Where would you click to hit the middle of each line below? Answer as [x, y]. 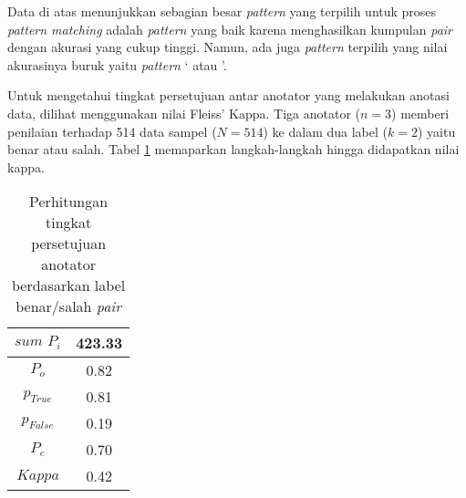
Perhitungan [69, 202]
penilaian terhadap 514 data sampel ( [112, 131]
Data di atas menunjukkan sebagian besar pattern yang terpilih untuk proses [222, 11]
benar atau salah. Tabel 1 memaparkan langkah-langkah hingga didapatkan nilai [233, 149]
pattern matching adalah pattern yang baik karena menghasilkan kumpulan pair [230, 29]
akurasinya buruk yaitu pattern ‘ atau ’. [117, 64]
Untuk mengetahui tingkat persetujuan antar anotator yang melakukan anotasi [228, 95]
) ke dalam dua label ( [325, 131]
